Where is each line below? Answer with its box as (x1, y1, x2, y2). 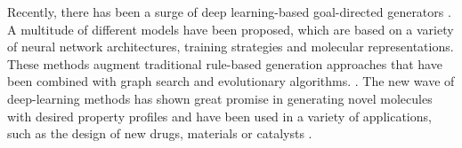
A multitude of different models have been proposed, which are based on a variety (7, 19, 454, 38)
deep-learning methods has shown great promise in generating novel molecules (7, 89, 433, 107)
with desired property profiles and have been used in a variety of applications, (7, 106, 432, 125)
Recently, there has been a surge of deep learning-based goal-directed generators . (7, 3, 451, 20)
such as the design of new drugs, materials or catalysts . (7, 124, 312, 143)
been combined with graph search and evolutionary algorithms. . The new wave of (7, 72, 455, 90)
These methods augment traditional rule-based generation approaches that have (7, 54, 442, 73)
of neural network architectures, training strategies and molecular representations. (7, 37, 454, 56)
